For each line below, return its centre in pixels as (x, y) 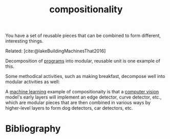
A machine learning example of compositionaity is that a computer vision (82, 92)
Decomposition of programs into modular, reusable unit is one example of (83, 61)
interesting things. (24, 41)
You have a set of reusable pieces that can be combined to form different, (83, 36)
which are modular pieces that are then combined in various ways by (78, 103)
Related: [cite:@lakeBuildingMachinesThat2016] (56, 51)
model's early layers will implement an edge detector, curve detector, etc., (83, 97)
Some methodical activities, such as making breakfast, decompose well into (85, 76)
